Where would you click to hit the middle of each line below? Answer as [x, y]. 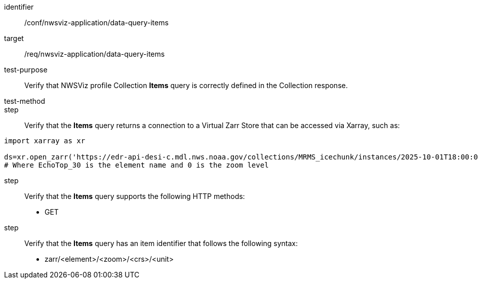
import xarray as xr [45, 141]
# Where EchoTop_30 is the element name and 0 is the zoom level [136, 165]
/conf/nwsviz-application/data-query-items [96, 23]
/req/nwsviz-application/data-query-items [95, 54]
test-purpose [26, 70]
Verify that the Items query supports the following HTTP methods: [135, 196]
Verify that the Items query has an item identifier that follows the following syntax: [161, 243]
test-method [25, 101]
